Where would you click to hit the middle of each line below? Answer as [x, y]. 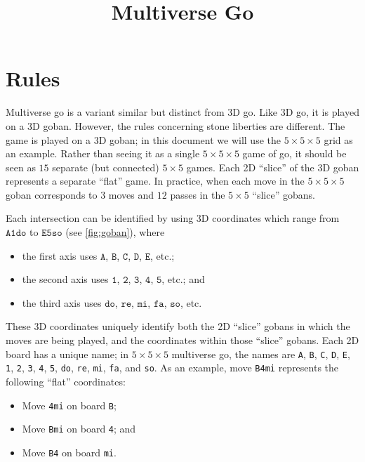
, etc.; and [183, 279]
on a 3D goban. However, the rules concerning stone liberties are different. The [175, 125]
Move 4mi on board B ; [69, 405]
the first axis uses [60, 255]
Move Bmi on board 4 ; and [79, 429]
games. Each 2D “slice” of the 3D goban [273, 167]
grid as [338, 139]
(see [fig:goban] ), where [115, 232]
